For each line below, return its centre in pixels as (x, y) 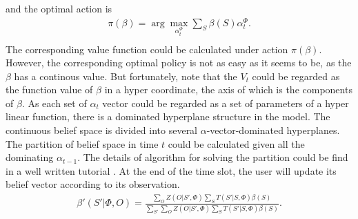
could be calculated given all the (236, 143)
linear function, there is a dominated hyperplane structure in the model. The (168, 116)
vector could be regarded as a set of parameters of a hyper (226, 103)
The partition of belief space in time (82, 143)
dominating (30, 157)
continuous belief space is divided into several (102, 130)
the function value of (49, 89)
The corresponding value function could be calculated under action (147, 49)
